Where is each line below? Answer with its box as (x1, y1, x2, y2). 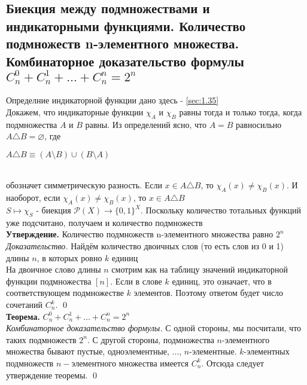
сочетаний (6, 298, 43, 311)
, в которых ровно (37, 251, 102, 264)
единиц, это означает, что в (172, 274, 272, 287)
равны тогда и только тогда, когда (179, 105, 302, 118)
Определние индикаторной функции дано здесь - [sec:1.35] (6, 94, 219, 106)
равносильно (236, 118, 282, 130)
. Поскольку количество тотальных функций (140, 204, 301, 216)
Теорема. (6, 310, 40, 322)
